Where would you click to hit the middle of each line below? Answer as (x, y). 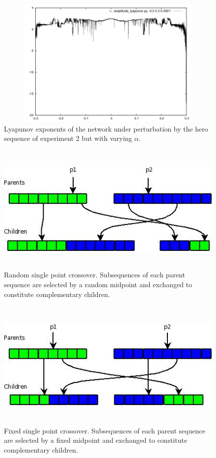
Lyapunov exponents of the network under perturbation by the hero (106, 128)
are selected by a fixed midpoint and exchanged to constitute (96, 440)
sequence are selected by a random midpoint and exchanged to (98, 284)
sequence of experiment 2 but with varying (68, 138)
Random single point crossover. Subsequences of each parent (94, 275)
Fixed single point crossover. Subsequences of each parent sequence (105, 430)
